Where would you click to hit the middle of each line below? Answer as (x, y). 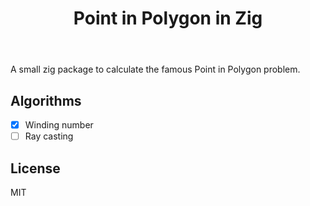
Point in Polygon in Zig (168, 18)
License (35, 168)
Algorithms (46, 100)
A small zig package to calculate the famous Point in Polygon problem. (155, 69)
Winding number (59, 125)
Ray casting (49, 136)
